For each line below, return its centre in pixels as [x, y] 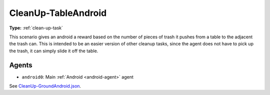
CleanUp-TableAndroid [58, 13]
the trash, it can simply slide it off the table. [54, 51]
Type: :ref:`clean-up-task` [36, 28]
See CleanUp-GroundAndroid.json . [45, 86]
